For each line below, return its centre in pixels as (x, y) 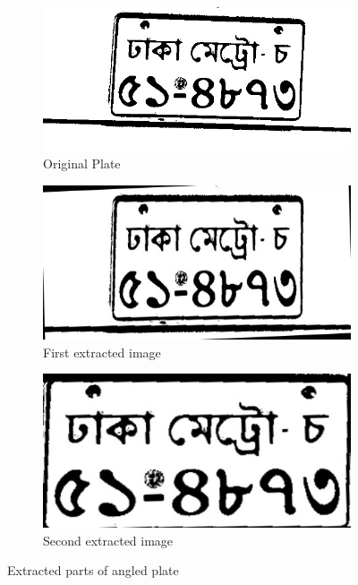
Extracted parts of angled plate (93, 570)
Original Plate (82, 163)
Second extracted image (108, 540)
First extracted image (102, 352)
